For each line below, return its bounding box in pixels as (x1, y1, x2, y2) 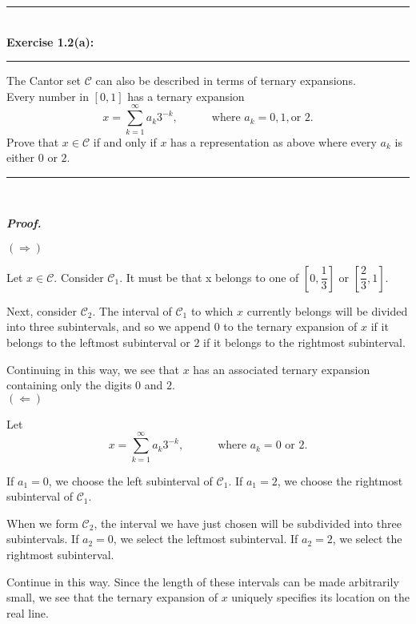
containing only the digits (6, 376, 132, 393)
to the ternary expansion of (223, 318, 358, 335)
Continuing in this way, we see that (6, 360, 179, 377)
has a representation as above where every (170, 133, 377, 150)
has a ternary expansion (127, 87, 245, 104)
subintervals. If (6, 530, 79, 547)
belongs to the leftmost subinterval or (6, 334, 190, 351)
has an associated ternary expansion (193, 360, 370, 377)
